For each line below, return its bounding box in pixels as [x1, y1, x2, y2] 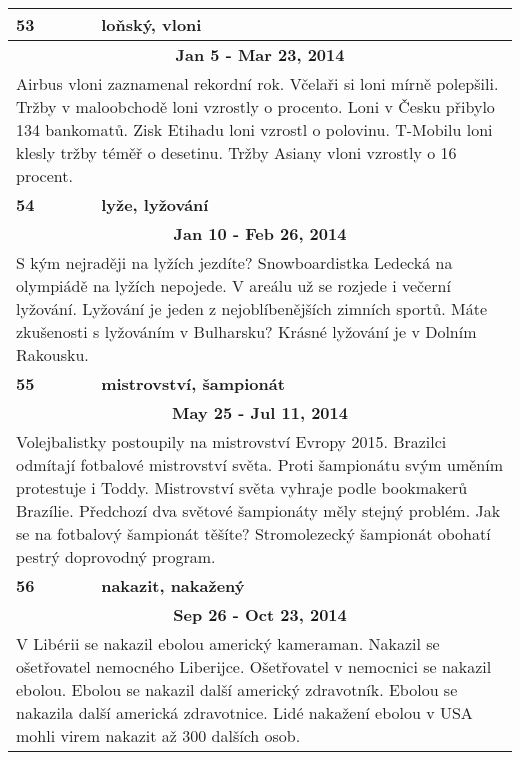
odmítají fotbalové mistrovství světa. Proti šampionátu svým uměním [16, 453, 503, 476]
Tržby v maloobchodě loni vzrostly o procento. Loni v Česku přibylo [16, 95, 495, 118]
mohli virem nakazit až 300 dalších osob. [16, 724, 301, 747]
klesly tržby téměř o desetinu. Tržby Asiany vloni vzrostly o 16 [16, 141, 457, 164]
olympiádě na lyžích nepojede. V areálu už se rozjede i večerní [16, 274, 451, 297]
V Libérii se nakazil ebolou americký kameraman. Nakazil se [16, 632, 440, 655]
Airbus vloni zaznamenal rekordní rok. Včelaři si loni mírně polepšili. [16, 72, 499, 95]
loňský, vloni [101, 13, 202, 36]
